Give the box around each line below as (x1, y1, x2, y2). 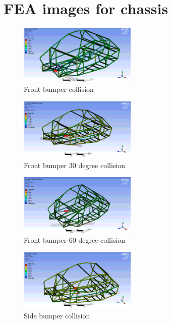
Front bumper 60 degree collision (24, 235, 126, 245)
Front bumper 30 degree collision (24, 159, 126, 170)
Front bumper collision (24, 84, 94, 94)
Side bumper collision (24, 310, 90, 321)
